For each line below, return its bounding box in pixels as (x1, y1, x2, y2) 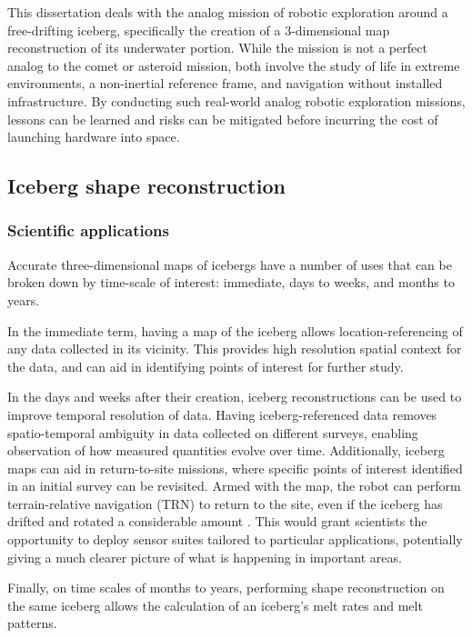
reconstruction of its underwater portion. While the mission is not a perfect (7, 38, 427, 57)
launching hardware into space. (7, 127, 180, 146)
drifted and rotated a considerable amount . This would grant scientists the (7, 512, 427, 531)
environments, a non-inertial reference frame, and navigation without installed (7, 74, 443, 93)
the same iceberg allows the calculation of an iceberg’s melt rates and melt (7, 595, 423, 614)
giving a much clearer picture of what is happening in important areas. (7, 547, 402, 566)
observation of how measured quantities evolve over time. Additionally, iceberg (7, 441, 445, 460)
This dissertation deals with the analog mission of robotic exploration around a (7, 3, 448, 21)
